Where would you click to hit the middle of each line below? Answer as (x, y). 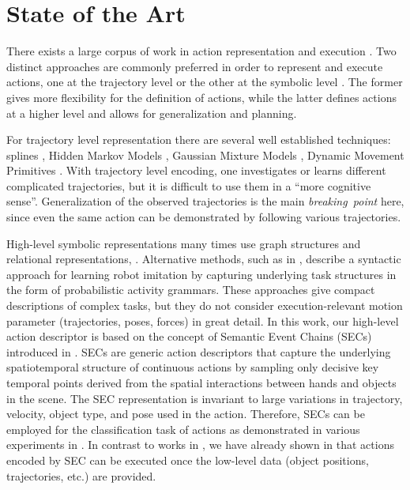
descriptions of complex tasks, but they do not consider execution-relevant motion (205, 305)
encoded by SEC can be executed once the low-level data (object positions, (188, 460)
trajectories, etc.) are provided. (81, 475)
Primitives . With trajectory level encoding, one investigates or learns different (196, 170)
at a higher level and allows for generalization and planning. (152, 113)
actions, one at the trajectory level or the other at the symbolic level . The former (205, 82)
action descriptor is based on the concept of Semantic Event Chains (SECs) (189, 336)
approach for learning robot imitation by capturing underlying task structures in (201, 274)
